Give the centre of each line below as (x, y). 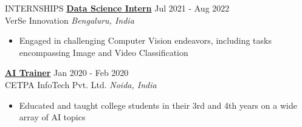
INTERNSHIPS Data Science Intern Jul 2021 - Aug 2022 (117, 8)
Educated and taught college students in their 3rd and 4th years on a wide (158, 105)
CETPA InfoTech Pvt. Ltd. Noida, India (81, 84)
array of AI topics (52, 117)
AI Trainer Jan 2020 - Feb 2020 (67, 73)
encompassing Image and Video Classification (104, 52)
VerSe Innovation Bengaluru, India (70, 20)
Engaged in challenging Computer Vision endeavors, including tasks (145, 40)
